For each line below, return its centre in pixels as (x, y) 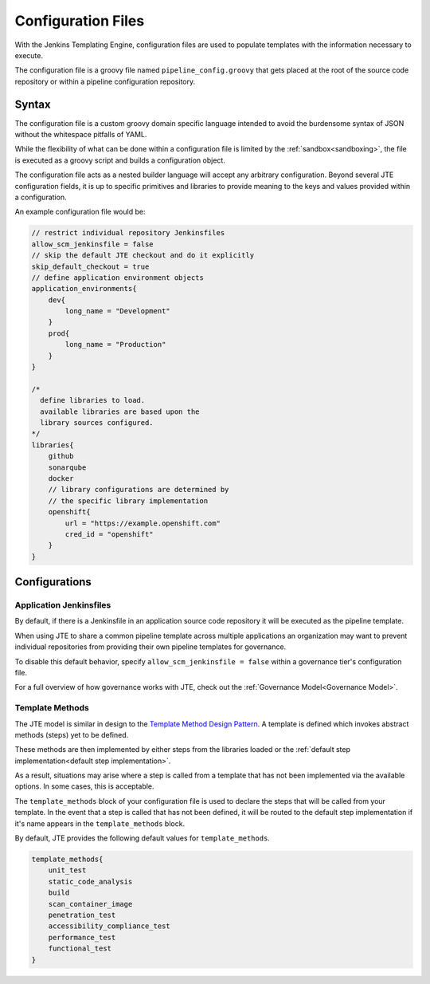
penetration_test (82, 915)
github (61, 456)
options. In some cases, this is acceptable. (84, 786)
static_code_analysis (90, 882)
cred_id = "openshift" (109, 534)
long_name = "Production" (115, 344)
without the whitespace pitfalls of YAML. (81, 135)
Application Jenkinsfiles (63, 605)
